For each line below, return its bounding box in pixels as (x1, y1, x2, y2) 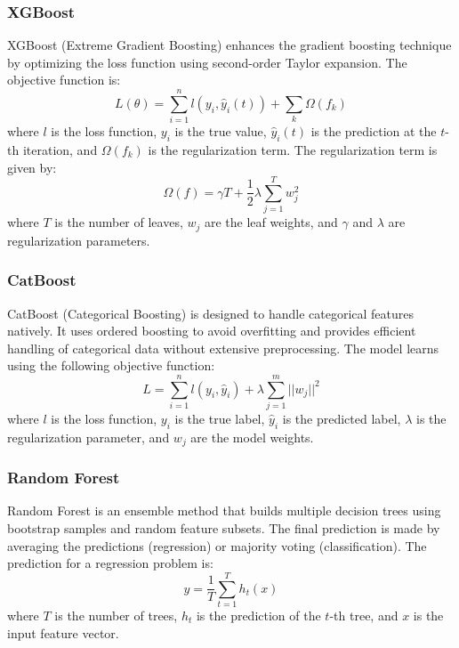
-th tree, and (329, 605, 399, 624)
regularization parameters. (7, 231, 150, 249)
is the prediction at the (310, 122, 437, 141)
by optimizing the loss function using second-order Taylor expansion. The (7, 53, 407, 71)
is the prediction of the (196, 605, 321, 624)
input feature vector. (7, 623, 119, 642)
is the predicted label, (282, 409, 401, 427)
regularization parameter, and (7, 427, 170, 446)
